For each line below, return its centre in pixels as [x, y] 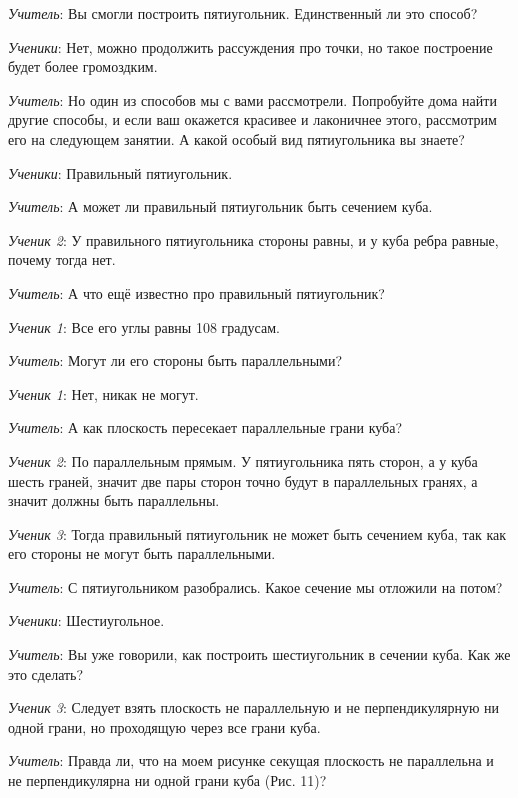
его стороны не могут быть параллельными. [142, 553]
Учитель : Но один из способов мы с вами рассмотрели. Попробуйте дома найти [252, 99]
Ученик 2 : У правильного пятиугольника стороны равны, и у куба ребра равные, [253, 239]
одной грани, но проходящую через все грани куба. [164, 726]
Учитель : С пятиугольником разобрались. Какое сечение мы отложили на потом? [255, 586]
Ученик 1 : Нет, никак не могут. [103, 393]
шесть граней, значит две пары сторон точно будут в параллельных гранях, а [243, 480]
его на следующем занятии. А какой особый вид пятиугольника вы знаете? [236, 138]
